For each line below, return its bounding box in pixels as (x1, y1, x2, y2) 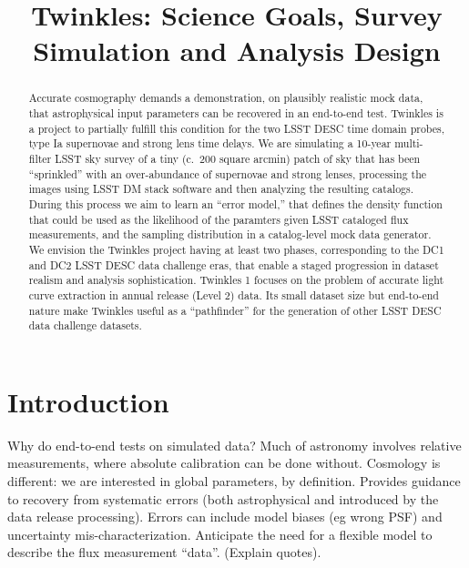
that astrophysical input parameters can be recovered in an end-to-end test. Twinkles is (28, 106, 444, 121)
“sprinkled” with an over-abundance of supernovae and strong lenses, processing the (28, 166, 427, 181)
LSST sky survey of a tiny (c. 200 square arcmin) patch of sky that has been (55, 150, 421, 166)
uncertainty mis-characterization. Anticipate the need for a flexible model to (7, 524, 433, 543)
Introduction (7, 382, 169, 420)
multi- (394, 136, 423, 151)
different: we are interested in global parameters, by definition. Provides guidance (7, 471, 461, 490)
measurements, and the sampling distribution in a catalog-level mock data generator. (28, 227, 432, 242)
